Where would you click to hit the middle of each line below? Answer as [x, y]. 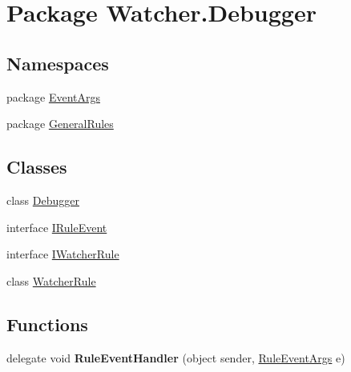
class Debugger [43, 200]
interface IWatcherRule [63, 254]
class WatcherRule [51, 280]
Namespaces [58, 63]
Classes [37, 167]
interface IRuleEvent [57, 227]
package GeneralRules [60, 124]
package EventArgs [53, 96]
